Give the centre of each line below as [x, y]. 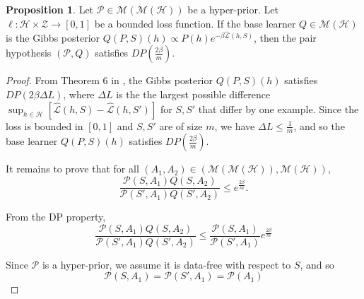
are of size [181, 125]
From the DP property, [56, 217]
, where [79, 94]
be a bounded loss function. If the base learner [195, 23]
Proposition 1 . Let [50, 9]
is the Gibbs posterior [53, 37]
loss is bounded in [45, 125]
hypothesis [29, 53]
